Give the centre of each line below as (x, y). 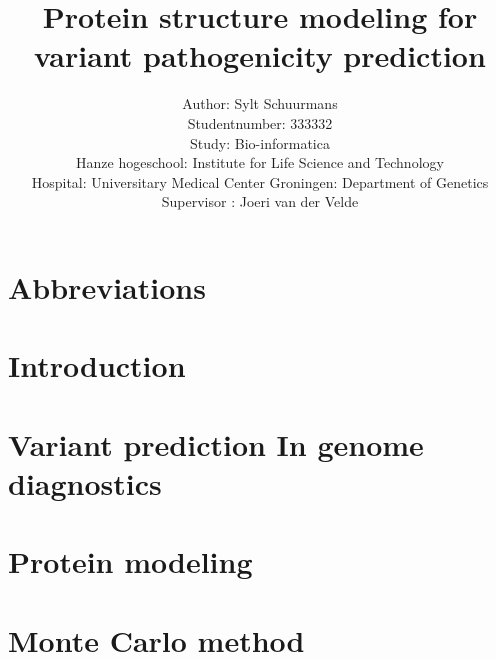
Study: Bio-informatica (260, 142)
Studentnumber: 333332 (260, 122)
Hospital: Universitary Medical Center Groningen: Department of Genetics (260, 181)
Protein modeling (130, 561)
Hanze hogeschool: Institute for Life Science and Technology (260, 162)
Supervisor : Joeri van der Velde (260, 201)
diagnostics (85, 482)
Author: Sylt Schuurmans (260, 103)
